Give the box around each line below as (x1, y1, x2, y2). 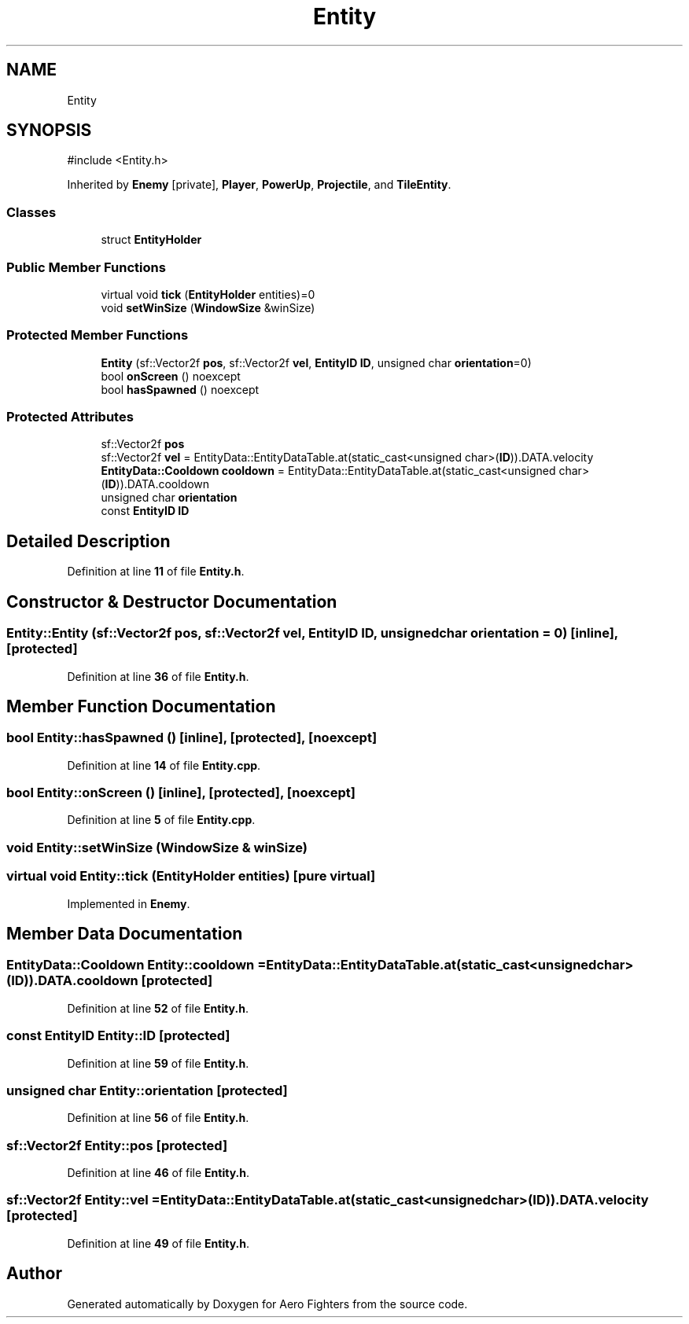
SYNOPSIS (6, 120, 92, 141)
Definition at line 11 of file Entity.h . (67, 565, 245, 579)
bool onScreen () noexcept (101, 369, 241, 383)
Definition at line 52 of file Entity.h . (67, 1001, 249, 1015)
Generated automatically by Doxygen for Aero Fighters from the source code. (67, 1296, 468, 1311)
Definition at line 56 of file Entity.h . (67, 1111, 249, 1125)
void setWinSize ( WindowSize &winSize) (101, 300, 315, 314)
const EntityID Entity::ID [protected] (6, 1028, 230, 1044)
